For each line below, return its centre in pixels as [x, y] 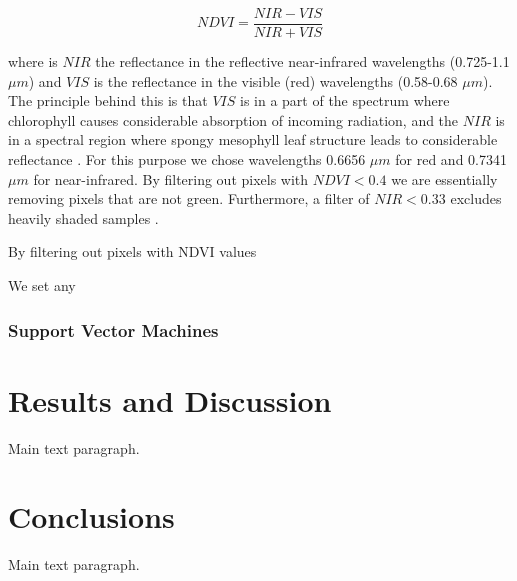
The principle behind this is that [108, 100]
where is [33, 61]
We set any [42, 285]
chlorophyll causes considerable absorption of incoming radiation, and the [233, 119]
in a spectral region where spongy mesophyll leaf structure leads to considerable [253, 139]
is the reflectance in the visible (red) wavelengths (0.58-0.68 [275, 80]
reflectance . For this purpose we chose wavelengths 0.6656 [187, 159]
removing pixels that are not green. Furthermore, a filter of [189, 198]
